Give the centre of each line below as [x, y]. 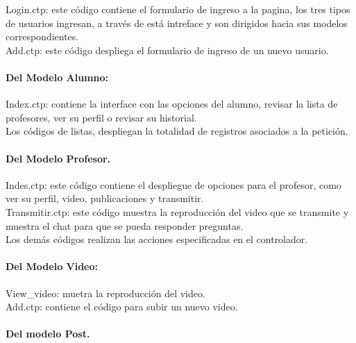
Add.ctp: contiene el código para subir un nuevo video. [122, 307]
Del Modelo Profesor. [58, 158]
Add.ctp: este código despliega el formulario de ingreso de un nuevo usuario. [167, 50]
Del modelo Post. [48, 334]
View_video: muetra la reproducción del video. [105, 293]
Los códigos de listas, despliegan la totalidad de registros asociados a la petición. [177, 131]
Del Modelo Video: [52, 266]
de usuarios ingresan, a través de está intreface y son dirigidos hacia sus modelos [177, 23]
